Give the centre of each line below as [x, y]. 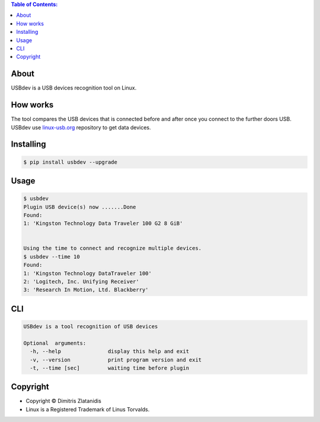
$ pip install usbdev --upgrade [71, 162]
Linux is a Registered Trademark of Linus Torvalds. [88, 409]
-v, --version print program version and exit [116, 360]
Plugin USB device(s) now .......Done [80, 207]
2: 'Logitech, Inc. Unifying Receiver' [81, 282]
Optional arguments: [55, 343]
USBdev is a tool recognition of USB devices [91, 327]
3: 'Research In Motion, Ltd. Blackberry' [86, 290]
